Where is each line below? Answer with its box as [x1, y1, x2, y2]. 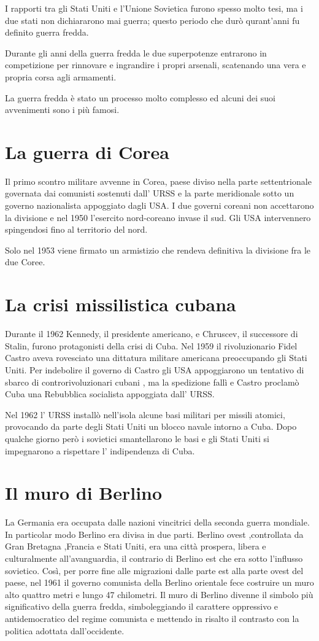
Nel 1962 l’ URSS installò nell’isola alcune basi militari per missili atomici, [5, 408, 285, 421]
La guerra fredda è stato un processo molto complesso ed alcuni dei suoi [5, 91, 275, 104]
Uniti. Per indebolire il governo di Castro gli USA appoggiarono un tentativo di [5, 363, 304, 376]
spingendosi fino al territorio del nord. [5, 223, 148, 236]
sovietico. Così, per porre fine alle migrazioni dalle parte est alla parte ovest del [5, 564, 304, 577]
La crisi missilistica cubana [5, 292, 236, 317]
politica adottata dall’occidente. [5, 624, 125, 637]
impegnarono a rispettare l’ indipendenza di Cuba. [5, 444, 195, 457]
